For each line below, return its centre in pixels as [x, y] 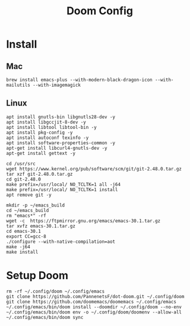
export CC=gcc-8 [26, 236]
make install [22, 252]
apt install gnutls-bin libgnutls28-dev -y [61, 117]
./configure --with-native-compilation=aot [61, 242]
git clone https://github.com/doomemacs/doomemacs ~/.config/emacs [91, 302]
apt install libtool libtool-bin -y [51, 127]
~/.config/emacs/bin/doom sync [45, 317]
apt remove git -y [29, 195]
